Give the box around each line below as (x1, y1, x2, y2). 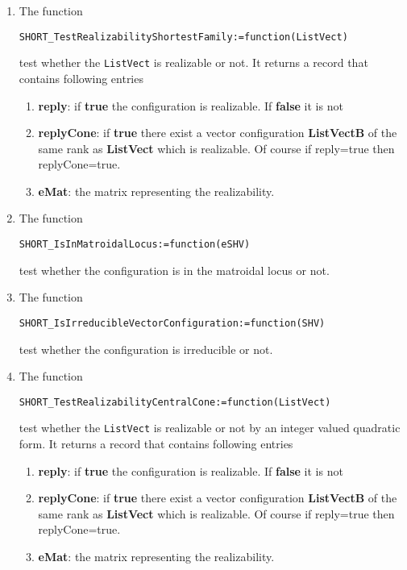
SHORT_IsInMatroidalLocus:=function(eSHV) (19, 239, 251, 251)
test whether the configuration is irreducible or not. (19, 340, 273, 357)
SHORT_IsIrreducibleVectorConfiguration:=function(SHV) (19, 317, 326, 329)
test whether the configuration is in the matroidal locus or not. (19, 261, 330, 278)
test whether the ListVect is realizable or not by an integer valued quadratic (19, 419, 401, 436)
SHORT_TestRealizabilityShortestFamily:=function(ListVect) (19, 31, 348, 43)
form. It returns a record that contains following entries (19, 435, 293, 452)
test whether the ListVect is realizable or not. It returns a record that (19, 54, 368, 71)
